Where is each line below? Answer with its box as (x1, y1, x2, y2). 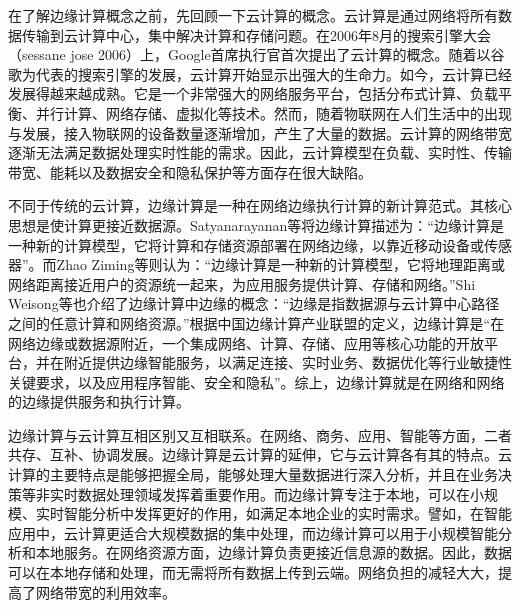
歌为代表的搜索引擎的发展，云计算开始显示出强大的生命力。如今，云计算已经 (8, 63, 512, 84)
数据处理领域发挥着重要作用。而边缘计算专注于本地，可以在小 (77, 483, 484, 504)
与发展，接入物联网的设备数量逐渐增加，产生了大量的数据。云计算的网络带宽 (8, 122, 512, 143)
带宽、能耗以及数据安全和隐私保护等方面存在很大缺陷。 (8, 161, 372, 182)
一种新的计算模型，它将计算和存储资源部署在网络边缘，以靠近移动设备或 (8, 234, 484, 255)
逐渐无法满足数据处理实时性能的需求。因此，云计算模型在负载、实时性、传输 (8, 142, 512, 163)
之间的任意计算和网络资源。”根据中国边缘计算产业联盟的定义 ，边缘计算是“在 (8, 312, 505, 333)
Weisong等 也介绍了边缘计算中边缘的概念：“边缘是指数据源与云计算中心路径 (8, 293, 500, 314)
